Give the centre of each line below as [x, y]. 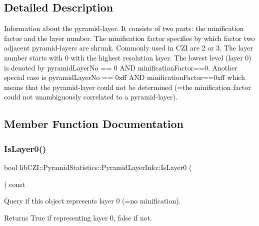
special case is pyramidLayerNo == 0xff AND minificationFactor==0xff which [124, 77]
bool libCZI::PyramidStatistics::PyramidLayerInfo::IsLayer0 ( [98, 167]
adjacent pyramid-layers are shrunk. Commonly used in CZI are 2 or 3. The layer [128, 48]
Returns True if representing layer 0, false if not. [78, 217]
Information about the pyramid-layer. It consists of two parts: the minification [124, 28]
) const [15, 184]
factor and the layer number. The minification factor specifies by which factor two [129, 38]
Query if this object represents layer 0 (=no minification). [92, 201]
